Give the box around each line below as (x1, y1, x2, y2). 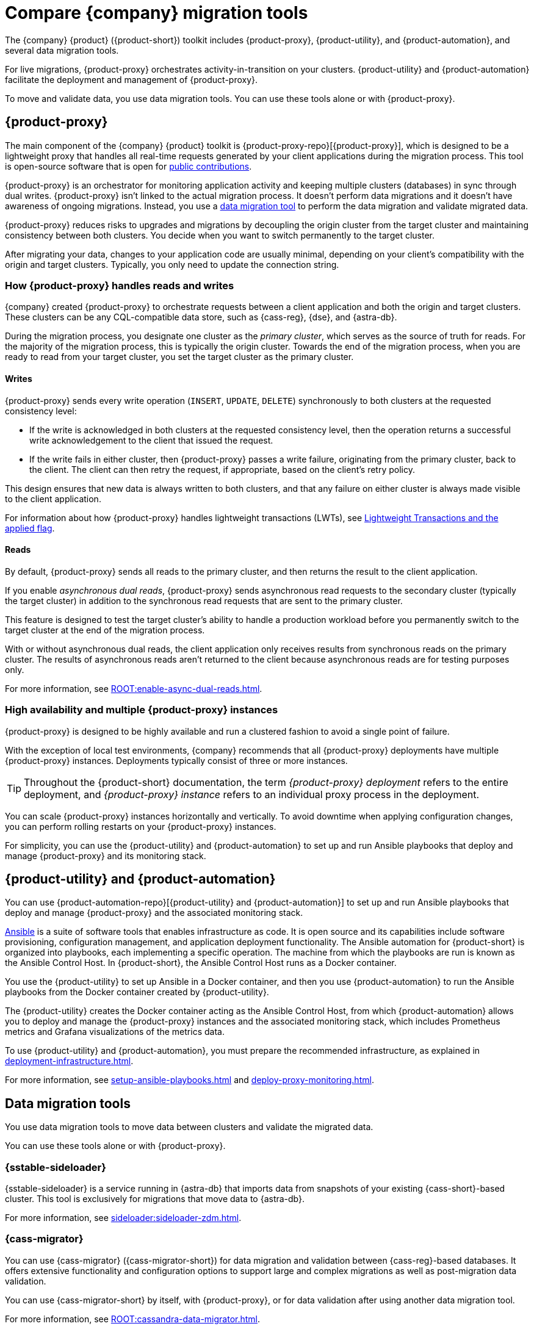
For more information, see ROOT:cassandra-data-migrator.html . (5, 1313, 261, 1324)
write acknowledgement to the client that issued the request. (29, 434, 273, 445)
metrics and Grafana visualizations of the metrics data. (5, 1026, 225, 1037)
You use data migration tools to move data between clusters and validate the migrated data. (5, 1122, 373, 1133)
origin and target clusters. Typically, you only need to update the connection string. (5, 259, 339, 270)
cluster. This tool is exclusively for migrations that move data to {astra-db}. (5, 1193, 305, 1204)
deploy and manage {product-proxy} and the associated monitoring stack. (5, 907, 303, 918)
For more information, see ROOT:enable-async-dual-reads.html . (5, 683, 262, 694)
